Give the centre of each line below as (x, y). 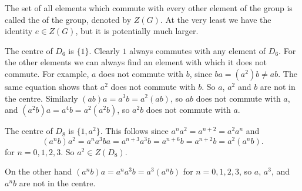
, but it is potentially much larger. (137, 31)
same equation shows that (51, 86)
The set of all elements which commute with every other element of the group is (149, 8)
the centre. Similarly (41, 98)
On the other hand (38, 171)
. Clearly (104, 50)
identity (19, 31)
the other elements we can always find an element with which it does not (136, 62)
